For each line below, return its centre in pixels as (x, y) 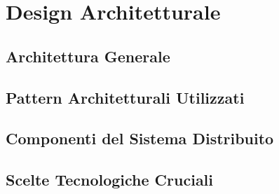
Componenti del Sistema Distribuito (140, 138)
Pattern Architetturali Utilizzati (125, 97)
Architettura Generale (88, 56)
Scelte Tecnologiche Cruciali (110, 180)
